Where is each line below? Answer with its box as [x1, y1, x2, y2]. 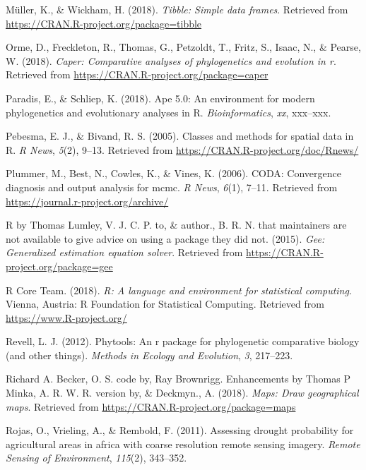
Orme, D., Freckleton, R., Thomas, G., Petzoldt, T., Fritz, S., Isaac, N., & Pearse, [6, 40, 361, 54]
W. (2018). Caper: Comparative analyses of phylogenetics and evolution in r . [6, 53, 336, 68]
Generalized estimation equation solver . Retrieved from [6, 245, 243, 260]
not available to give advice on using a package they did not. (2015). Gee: [6, 231, 325, 246]
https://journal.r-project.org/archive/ [6, 193, 169, 208]
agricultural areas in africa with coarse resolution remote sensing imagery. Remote [6, 436, 360, 451]
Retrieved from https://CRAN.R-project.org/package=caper [6, 67, 268, 82]
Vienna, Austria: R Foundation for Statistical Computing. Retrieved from [6, 296, 324, 311]
